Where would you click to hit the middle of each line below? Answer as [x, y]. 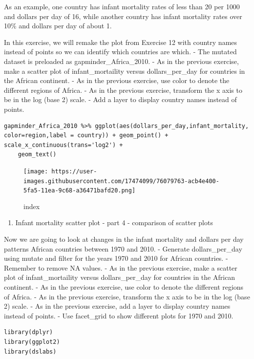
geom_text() [37, 155]
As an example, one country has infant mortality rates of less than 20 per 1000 [122, 6]
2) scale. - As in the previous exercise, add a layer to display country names [117, 306]
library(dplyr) [29, 332]
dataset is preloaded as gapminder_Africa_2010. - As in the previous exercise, [121, 61]
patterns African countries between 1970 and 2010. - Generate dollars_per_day [123, 248]
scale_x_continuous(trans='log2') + [63, 145]
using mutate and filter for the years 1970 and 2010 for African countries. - [116, 258]
